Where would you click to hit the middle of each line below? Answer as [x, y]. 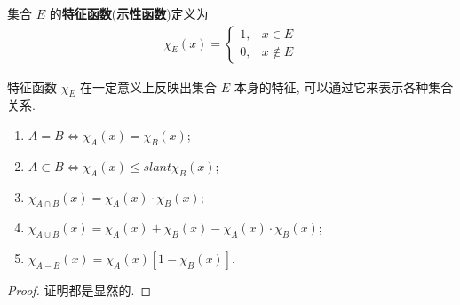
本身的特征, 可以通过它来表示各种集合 [344, 86]
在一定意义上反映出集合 [149, 86]
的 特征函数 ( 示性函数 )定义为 [129, 13]
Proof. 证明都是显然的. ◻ [79, 290]
